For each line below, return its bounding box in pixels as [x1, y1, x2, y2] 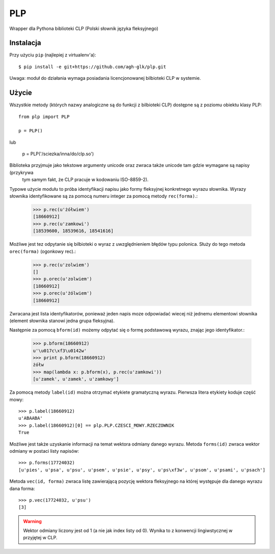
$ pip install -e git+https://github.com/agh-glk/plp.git [18, 64, 167, 70]
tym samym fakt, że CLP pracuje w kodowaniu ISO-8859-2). [22, 177, 149, 183]
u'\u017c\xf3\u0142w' [33, 347, 87, 354]
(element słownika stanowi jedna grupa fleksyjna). [9, 317, 115, 324]
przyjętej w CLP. [23, 535, 58, 541]
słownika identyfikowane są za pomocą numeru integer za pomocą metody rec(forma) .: [9, 193, 198, 199]
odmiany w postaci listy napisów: [9, 448, 79, 454]
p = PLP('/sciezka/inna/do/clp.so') [22, 151, 94, 157]
